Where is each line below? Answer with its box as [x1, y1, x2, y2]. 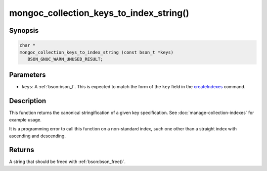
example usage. [9, 116, 42, 122]
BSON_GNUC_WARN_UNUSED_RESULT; [27, 56, 103, 62]
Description [9, 97, 46, 105]
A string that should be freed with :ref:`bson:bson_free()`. [9, 159, 126, 165]
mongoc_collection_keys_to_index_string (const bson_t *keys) [19, 50, 174, 55]
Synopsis [9, 26, 39, 35]
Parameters [9, 71, 46, 79]
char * [19, 43, 36, 48]
